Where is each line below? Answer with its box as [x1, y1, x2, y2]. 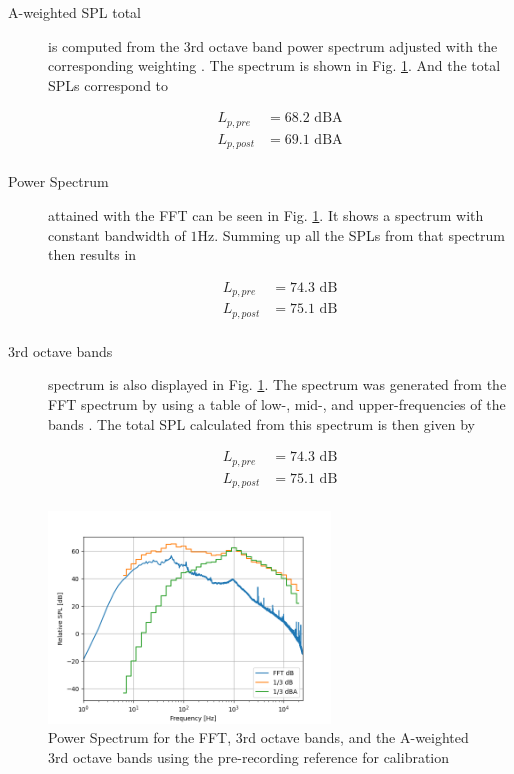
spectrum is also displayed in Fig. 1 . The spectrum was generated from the [48, 374, 507, 395]
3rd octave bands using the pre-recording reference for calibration [48, 746, 450, 767]
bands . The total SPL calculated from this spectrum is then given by [48, 413, 475, 434]
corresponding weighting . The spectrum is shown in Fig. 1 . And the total [48, 55, 501, 76]
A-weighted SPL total [8, 2, 141, 22]
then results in [48, 244, 137, 265]
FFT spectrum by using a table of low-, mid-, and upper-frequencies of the [48, 393, 506, 414]
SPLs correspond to [48, 74, 169, 95]
